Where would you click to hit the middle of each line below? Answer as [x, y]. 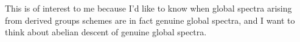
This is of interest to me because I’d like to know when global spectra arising [148, 8]
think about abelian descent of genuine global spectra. [106, 32]
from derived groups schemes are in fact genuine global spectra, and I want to [150, 20]
